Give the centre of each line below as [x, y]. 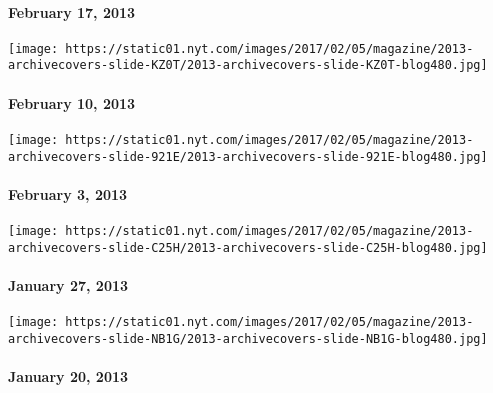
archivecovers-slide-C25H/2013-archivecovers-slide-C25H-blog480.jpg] [248, 247]
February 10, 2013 [72, 102]
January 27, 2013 [68, 284]
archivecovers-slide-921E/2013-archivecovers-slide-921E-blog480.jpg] [248, 156]
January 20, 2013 [68, 376]
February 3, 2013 [68, 193]
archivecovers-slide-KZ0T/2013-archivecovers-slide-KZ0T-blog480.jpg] [248, 65]
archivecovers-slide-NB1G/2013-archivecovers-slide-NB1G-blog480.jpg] [248, 338]
